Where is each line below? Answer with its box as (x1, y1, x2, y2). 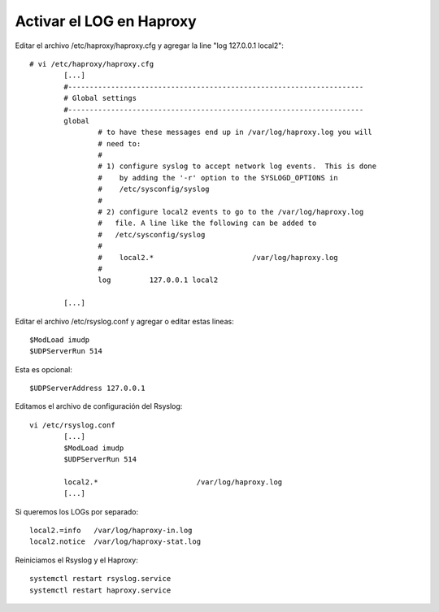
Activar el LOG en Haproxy (15, 12, 197, 30)
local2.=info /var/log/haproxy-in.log (29, 526, 193, 535)
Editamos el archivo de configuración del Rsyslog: (15, 401, 183, 411)
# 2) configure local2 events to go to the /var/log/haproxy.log (98, 207, 364, 217)
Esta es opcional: (15, 364, 73, 374)
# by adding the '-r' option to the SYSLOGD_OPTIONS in (98, 173, 338, 182)
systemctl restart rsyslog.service (29, 574, 172, 584)
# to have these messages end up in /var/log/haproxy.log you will (98, 128, 373, 137)
